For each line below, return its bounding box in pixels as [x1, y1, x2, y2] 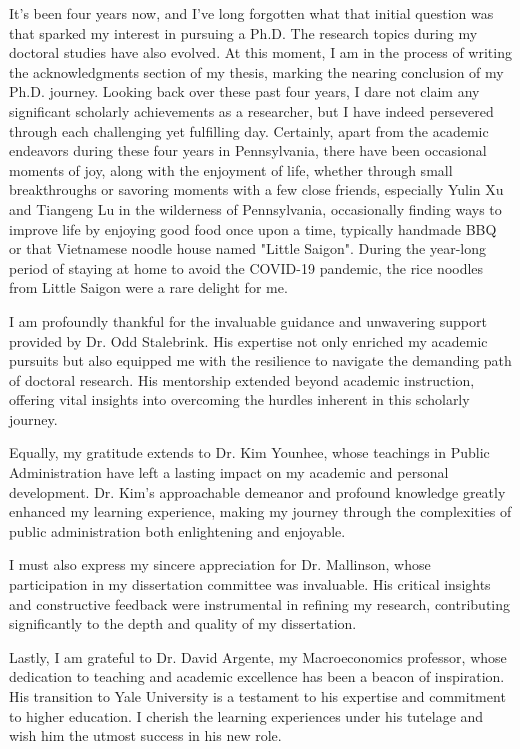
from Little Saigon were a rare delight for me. [9, 277, 288, 298]
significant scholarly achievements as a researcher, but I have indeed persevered [9, 100, 494, 121]
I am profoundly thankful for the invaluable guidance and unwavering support [9, 310, 487, 331]
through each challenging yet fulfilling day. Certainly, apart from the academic [9, 120, 489, 141]
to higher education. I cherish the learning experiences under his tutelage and [9, 705, 484, 726]
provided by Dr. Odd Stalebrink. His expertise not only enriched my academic [9, 330, 488, 351]
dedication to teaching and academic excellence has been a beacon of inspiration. [9, 666, 505, 687]
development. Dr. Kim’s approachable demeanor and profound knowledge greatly [9, 481, 506, 502]
